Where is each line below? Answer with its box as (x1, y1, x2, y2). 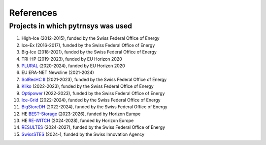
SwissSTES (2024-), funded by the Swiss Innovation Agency (21, 131, 145, 137)
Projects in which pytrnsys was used (9, 22, 133, 30)
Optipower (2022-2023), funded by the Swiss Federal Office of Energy (21, 90, 165, 96)
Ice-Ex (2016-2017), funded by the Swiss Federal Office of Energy (21, 42, 155, 48)
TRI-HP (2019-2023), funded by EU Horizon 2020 (21, 56, 123, 62)
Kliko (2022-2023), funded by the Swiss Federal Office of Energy (21, 83, 154, 89)
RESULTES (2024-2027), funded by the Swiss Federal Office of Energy (21, 124, 166, 130)
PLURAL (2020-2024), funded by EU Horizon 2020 (21, 63, 125, 69)
